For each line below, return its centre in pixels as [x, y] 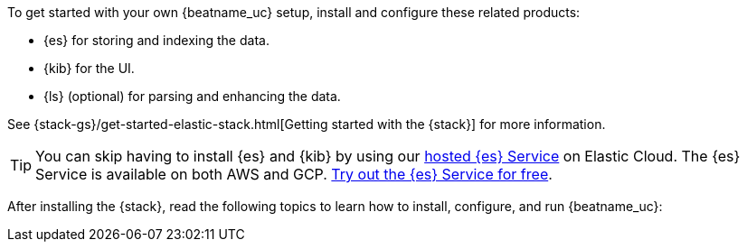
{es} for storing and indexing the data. [156, 40]
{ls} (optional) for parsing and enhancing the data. [192, 96]
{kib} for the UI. [89, 68]
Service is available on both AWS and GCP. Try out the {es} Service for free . [294, 174]
